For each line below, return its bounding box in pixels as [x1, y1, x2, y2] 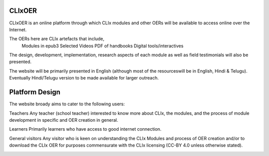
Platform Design [9, 88, 61, 96]
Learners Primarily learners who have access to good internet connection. [9, 126, 162, 132]
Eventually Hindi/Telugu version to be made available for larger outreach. [9, 75, 159, 81]
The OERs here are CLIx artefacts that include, [9, 36, 105, 42]
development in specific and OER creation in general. [9, 117, 119, 123]
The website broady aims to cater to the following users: [9, 101, 125, 107]
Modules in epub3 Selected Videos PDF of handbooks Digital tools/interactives [21, 43, 184, 49]
